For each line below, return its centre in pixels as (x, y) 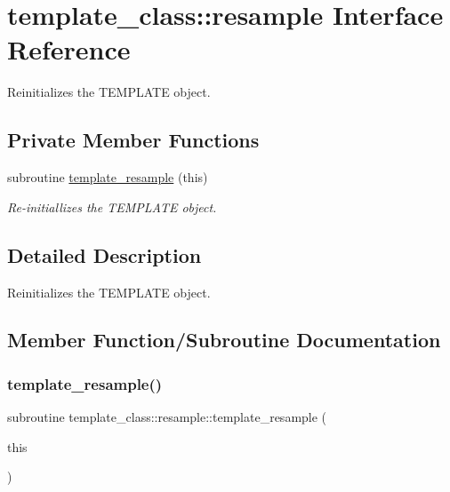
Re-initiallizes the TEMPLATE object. (112, 206)
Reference (69, 49)
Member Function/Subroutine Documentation (224, 340)
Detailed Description (104, 254)
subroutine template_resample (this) (108, 177)
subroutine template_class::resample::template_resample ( (167, 417)
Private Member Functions (133, 140)
